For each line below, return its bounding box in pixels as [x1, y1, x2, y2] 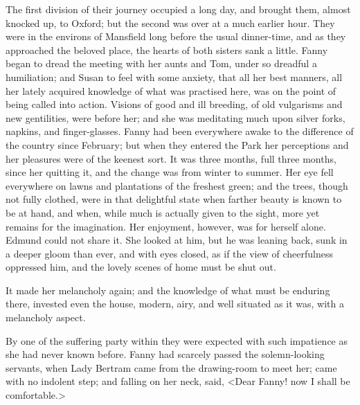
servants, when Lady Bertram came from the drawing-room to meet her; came [6, 360, 337, 375]
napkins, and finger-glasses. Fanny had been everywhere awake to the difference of [6, 124, 354, 138]
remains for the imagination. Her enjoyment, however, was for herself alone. [6, 219, 326, 233]
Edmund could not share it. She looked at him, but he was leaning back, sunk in [6, 233, 348, 247]
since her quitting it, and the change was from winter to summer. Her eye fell [6, 165, 334, 179]
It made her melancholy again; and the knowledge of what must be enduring [6, 282, 330, 297]
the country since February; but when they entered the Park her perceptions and [6, 137, 349, 152]
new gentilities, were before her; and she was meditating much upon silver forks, [6, 110, 345, 125]
